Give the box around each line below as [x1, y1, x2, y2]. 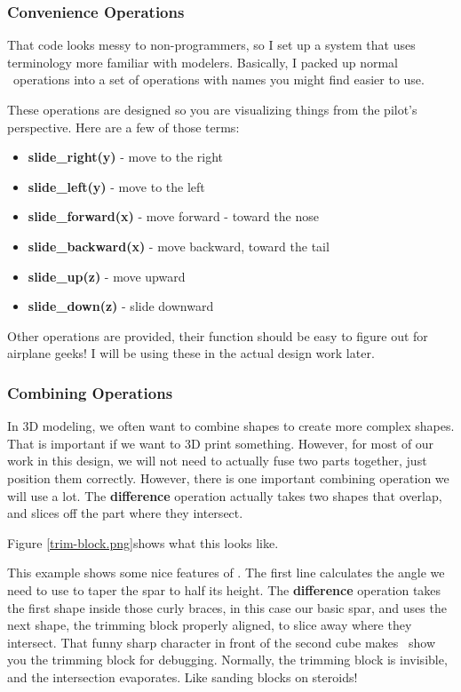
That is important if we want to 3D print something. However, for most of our [7, 433, 434, 452]
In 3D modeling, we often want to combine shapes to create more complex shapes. [7, 417, 455, 435]
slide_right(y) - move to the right [28, 147, 224, 166]
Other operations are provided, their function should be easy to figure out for [7, 326, 428, 345]
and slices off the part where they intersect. [7, 504, 243, 522]
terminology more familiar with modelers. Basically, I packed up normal [7, 52, 398, 71]
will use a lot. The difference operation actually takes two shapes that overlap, [7, 486, 442, 505]
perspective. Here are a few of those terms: [7, 117, 240, 136]
